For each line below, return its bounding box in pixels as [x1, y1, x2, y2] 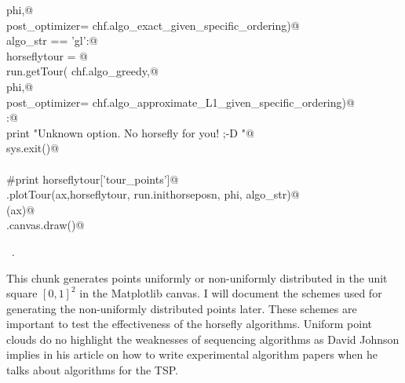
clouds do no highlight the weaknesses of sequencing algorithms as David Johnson [6, 330, 400, 347]
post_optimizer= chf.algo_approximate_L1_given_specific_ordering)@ [6, 93, 355, 110]
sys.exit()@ [6, 140, 60, 156]
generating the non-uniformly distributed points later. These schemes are [6, 300, 357, 316]
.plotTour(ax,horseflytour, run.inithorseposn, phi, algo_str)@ [6, 186, 300, 202]
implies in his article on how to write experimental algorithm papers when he [6, 346, 378, 363]
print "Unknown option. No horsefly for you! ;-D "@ [6, 124, 254, 140]
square [6, 285, 38, 301]
